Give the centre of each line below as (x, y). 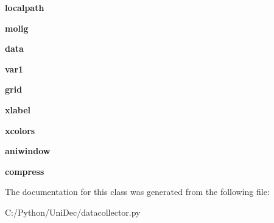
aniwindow (28, 151)
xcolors (20, 130)
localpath (25, 7)
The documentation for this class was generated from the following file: (137, 192)
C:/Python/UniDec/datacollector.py (73, 212)
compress (25, 171)
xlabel (18, 109)
